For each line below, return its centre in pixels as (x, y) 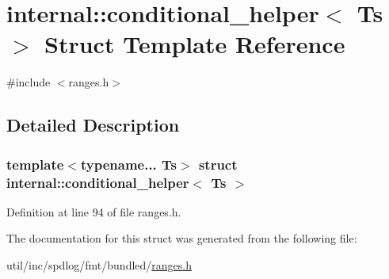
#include (29, 82)
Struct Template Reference (195, 44)
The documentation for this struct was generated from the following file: (182, 238)
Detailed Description (93, 125)
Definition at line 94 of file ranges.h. (94, 211)
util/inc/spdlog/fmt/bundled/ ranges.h (99, 265)
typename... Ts (129, 164)
